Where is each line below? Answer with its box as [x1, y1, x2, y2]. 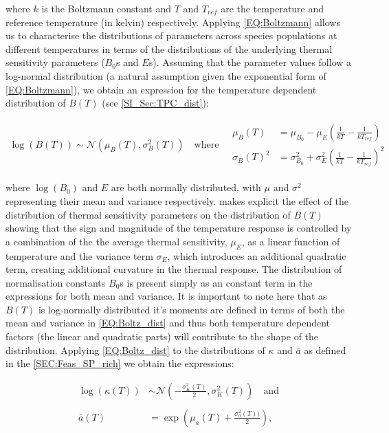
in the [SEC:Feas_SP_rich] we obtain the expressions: [5, 356, 234, 370]
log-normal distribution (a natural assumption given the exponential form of [5, 68, 326, 82]
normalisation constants [5, 275, 106, 289]
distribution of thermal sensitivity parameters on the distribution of [5, 207, 291, 221]
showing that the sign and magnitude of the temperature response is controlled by [5, 221, 352, 235]
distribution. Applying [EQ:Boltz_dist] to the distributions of [5, 342, 265, 357]
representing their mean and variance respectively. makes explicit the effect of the [5, 193, 348, 208]
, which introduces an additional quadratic [167, 248, 346, 263]
